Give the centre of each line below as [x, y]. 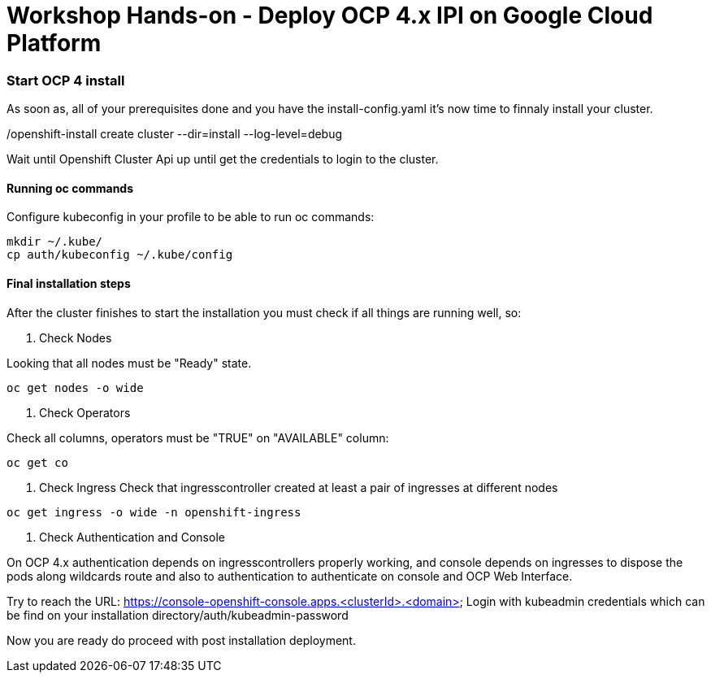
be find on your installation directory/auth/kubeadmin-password [178, 615]
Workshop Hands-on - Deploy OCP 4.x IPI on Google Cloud [330, 15]
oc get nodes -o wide [75, 387]
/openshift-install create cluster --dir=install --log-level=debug [175, 134]
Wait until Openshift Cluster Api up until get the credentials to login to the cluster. [223, 159]
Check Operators [85, 412]
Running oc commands [70, 188]
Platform [54, 43]
